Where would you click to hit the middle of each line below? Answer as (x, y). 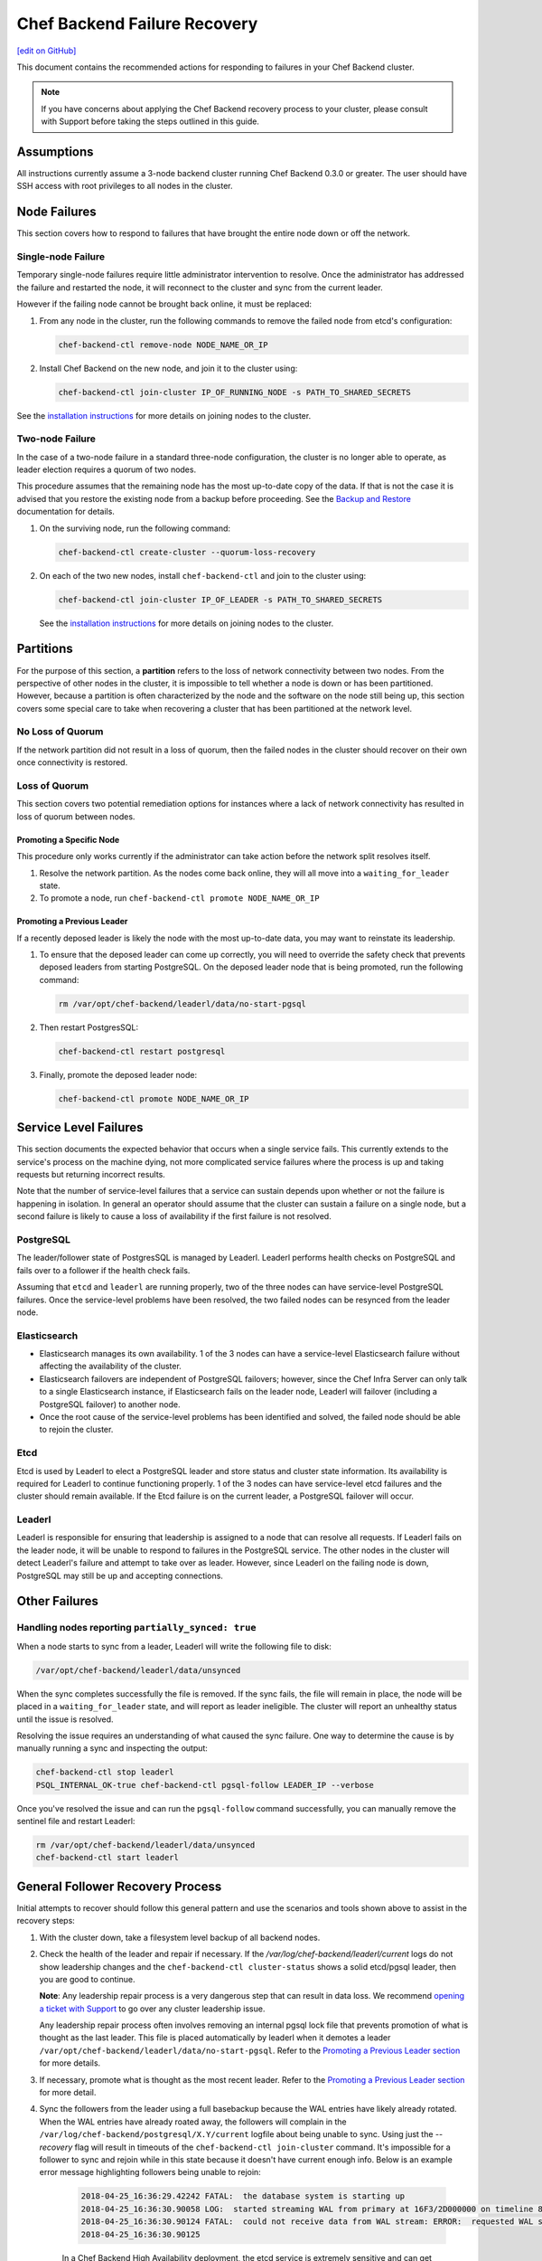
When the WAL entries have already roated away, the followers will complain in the (193, 2122)
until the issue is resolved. (65, 1719)
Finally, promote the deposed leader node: (118, 1074)
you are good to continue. (87, 1979)
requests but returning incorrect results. (91, 1175)
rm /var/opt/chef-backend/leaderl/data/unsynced (145, 1845)
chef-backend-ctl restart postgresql (142, 1051)
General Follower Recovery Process (119, 1886)
